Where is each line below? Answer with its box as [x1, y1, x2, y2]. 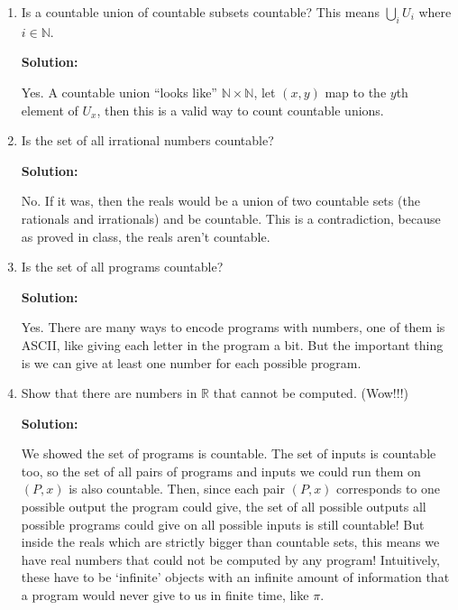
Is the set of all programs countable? [21, 257, 224, 276]
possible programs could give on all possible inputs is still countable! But [21, 514, 425, 533]
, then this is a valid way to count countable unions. [96, 100, 384, 119]
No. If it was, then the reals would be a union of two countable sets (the [21, 191, 420, 210]
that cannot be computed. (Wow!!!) [213, 384, 408, 402]
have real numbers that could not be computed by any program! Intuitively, [21, 550, 441, 568]
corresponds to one [336, 479, 440, 498]
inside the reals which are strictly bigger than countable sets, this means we [21, 532, 440, 551]
